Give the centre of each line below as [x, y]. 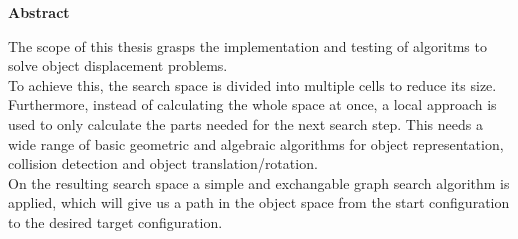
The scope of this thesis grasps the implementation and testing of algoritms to [247, 45]
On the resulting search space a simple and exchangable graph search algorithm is [259, 182]
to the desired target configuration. [115, 221]
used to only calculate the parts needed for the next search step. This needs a [245, 123]
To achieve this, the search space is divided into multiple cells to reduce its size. [252, 84]
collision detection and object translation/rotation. [163, 163]
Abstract [39, 12]
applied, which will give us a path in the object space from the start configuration [259, 202]
